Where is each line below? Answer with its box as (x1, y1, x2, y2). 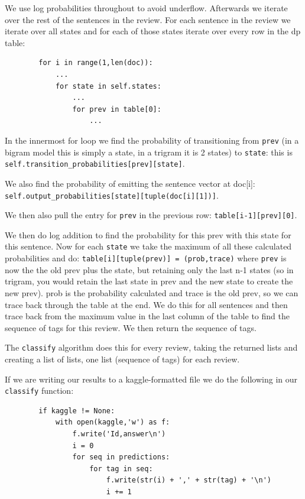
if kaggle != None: (38, 406, 115, 415)
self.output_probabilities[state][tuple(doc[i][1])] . (5, 189, 219, 201)
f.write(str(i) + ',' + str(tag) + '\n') (106, 476, 272, 485)
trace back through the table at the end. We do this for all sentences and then (5, 298, 288, 310)
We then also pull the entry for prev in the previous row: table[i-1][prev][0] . (5, 209, 297, 221)
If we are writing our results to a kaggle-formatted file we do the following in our (5, 372, 298, 385)
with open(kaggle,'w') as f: (55, 418, 170, 427)
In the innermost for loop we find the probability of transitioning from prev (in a (5, 134, 299, 146)
